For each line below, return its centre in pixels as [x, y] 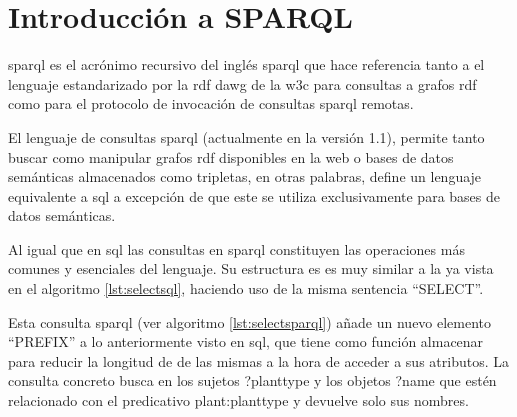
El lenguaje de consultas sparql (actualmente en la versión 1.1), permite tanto [246, 136]
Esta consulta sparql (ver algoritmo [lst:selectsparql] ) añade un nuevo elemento [250, 321]
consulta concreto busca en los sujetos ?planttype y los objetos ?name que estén [252, 380]
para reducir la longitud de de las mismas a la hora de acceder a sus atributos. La [258, 360]
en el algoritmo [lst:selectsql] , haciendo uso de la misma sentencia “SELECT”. [246, 288]
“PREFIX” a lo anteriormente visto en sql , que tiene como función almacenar [246, 341]
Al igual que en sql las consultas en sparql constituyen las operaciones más [236, 248]
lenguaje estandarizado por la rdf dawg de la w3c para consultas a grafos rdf [242, 83]
